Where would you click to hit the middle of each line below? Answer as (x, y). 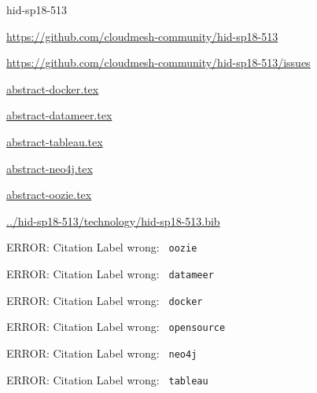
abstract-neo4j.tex (50, 168)
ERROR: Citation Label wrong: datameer (110, 274)
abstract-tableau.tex (55, 141)
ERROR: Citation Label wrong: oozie (102, 247)
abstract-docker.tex (53, 88)
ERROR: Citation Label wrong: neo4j (102, 353)
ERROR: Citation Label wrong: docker (105, 300)
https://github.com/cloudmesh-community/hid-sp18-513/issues (158, 62)
